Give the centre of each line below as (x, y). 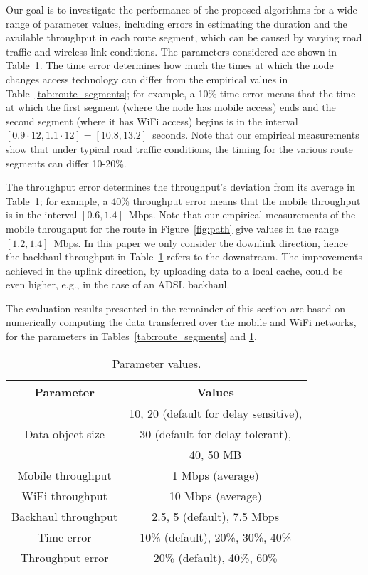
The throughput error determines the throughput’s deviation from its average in (180, 187)
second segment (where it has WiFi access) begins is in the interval (152, 121)
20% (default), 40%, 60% (215, 557)
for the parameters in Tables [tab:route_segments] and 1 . (131, 336)
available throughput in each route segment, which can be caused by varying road (184, 37)
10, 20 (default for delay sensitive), (216, 413)
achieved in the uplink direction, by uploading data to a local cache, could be (174, 270)
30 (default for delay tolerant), (216, 433)
